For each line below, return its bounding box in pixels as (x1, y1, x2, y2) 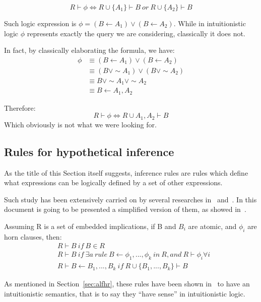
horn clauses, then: (4, 231, 62, 242)
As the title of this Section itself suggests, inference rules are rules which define (4, 167, 248, 178)
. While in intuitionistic (173, 18, 246, 28)
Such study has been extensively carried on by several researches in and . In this (4, 194, 257, 204)
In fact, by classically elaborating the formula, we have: (4, 45, 175, 55)
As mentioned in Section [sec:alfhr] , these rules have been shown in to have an (4, 278, 250, 289)
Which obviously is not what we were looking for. (4, 119, 157, 129)
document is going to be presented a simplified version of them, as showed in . (4, 204, 246, 214)
